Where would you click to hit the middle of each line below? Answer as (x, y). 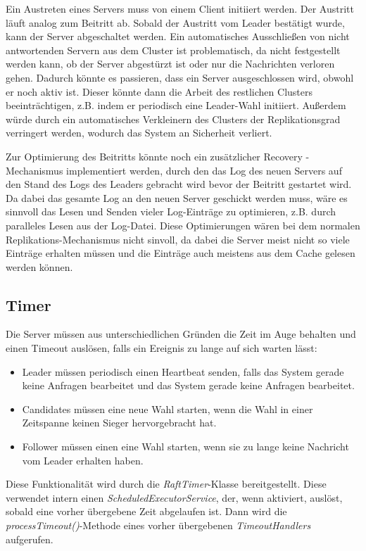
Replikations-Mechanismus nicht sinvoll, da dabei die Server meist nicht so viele (178, 239)
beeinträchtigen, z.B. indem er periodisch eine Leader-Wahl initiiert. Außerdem (176, 105)
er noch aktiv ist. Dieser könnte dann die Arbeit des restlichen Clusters (159, 91)
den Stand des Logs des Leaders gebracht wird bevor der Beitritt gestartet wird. (179, 184)
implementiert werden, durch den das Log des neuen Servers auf (204, 170)
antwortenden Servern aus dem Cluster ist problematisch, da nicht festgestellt (173, 50)
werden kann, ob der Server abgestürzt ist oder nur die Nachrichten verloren (170, 64)
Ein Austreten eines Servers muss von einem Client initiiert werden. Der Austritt (180, 8)
